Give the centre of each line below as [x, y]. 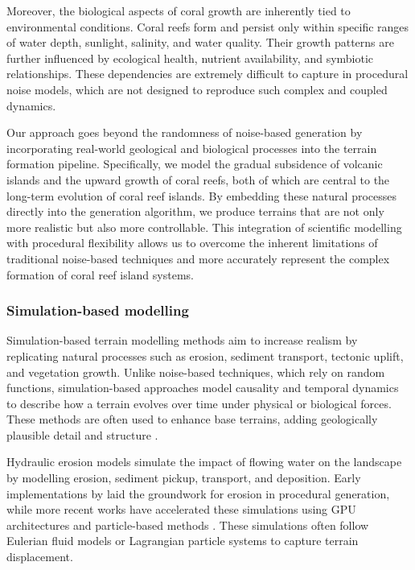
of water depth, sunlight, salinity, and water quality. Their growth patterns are [200, 42]
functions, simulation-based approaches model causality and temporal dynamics [203, 388]
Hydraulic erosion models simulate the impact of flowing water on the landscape [204, 462]
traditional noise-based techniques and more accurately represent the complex [198, 258]
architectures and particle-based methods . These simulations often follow [188, 525]
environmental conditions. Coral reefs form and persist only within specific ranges [208, 26]
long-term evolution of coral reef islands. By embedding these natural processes [201, 195]
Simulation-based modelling [98, 310]
